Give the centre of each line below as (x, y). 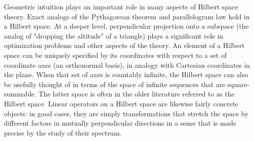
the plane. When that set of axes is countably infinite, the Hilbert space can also (126, 74)
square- (238, 84)
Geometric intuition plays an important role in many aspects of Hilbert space (121, 6)
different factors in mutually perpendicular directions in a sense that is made (120, 123)
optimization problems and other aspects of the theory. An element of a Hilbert (124, 45)
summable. (20, 94)
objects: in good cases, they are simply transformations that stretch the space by (126, 113)
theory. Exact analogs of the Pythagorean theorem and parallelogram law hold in (127, 16)
